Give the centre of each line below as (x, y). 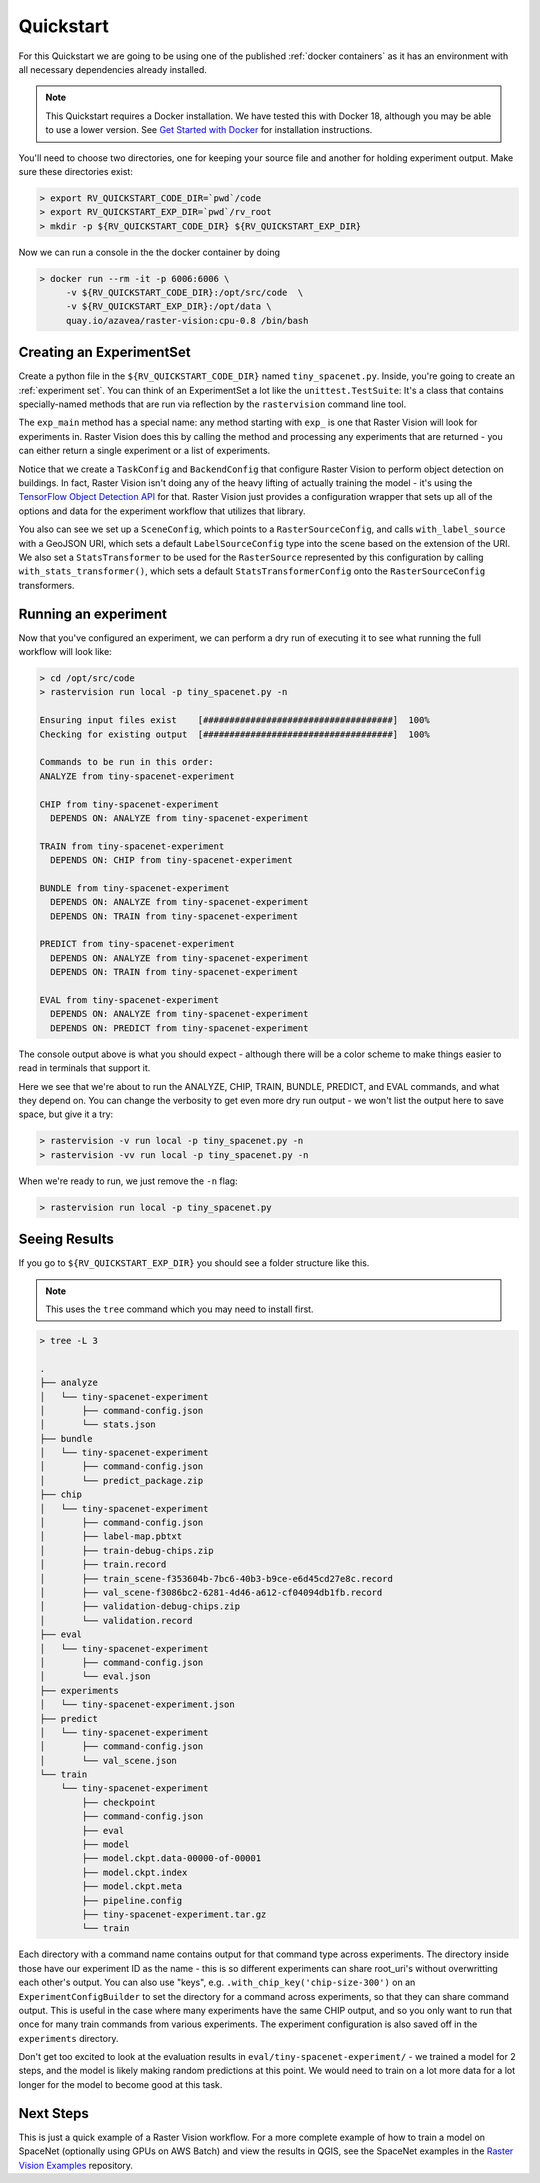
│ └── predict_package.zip (121, 1480)
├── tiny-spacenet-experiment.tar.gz (174, 1914)
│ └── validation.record (116, 1620)
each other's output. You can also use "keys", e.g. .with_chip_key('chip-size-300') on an (217, 1982)
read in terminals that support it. (84, 1068)
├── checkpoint (119, 1802)
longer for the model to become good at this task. (120, 2084)
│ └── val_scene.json (108, 1760)
